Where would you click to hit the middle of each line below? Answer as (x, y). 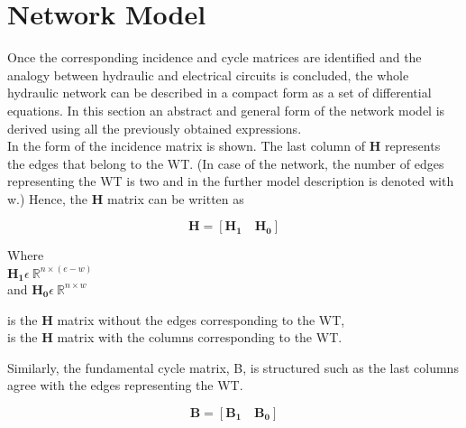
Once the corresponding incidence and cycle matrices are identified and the (215, 57)
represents (412, 146)
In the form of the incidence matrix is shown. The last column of (186, 146)
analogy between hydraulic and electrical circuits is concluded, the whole (208, 74)
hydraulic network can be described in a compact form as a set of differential (219, 93)
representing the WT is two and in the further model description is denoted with (231, 181)
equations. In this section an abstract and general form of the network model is (226, 110)
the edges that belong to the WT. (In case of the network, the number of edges (226, 163)
